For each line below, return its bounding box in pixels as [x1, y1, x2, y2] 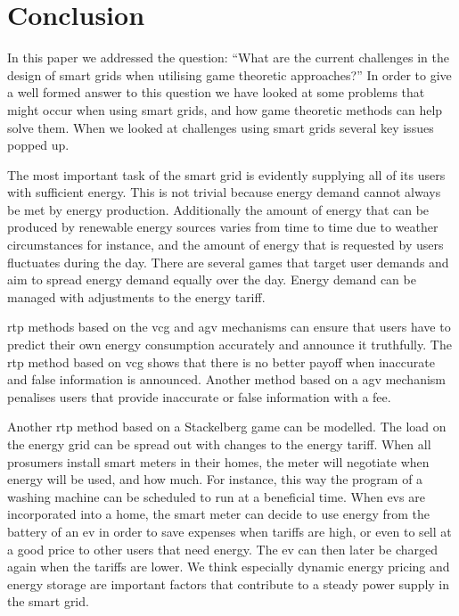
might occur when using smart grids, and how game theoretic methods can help [7, 100, 443, 119]
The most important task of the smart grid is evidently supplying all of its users [7, 165, 446, 184]
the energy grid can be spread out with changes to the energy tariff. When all [7, 435, 431, 453]
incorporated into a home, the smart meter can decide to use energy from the [7, 505, 430, 523]
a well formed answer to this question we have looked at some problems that [7, 83, 425, 102]
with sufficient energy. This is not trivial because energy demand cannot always [7, 183, 441, 201]
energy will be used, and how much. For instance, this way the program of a [7, 470, 423, 489]
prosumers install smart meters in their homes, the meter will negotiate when [7, 452, 430, 471]
